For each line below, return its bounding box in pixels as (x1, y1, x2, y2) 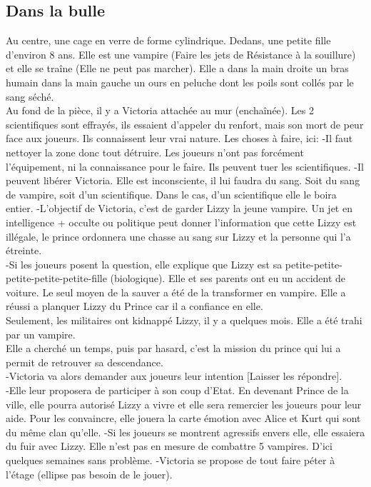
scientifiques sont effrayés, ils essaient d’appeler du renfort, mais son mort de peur (6, 116, 364, 131)
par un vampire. (6, 326, 76, 341)
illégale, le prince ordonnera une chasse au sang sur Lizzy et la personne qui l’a (6, 229, 351, 243)
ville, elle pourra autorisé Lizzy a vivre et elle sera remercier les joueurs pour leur (6, 396, 362, 411)
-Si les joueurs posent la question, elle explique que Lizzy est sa (6, 256, 283, 271)
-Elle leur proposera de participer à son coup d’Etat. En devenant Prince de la (6, 383, 349, 398)
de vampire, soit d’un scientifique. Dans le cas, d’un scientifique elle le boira (6, 186, 337, 201)
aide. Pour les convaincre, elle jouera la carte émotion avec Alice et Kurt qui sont (6, 411, 361, 426)
